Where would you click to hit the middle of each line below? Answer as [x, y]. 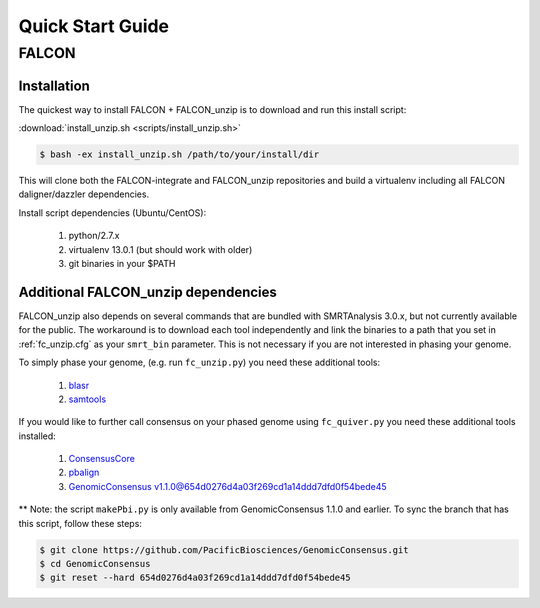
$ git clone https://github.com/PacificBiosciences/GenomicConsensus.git [224, 549]
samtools [87, 399]
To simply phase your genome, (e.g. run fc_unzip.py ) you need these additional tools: [199, 362]
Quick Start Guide [94, 26]
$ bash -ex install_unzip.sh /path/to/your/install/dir [179, 154]
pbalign [84, 472]
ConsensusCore [101, 459]
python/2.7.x [94, 236]
